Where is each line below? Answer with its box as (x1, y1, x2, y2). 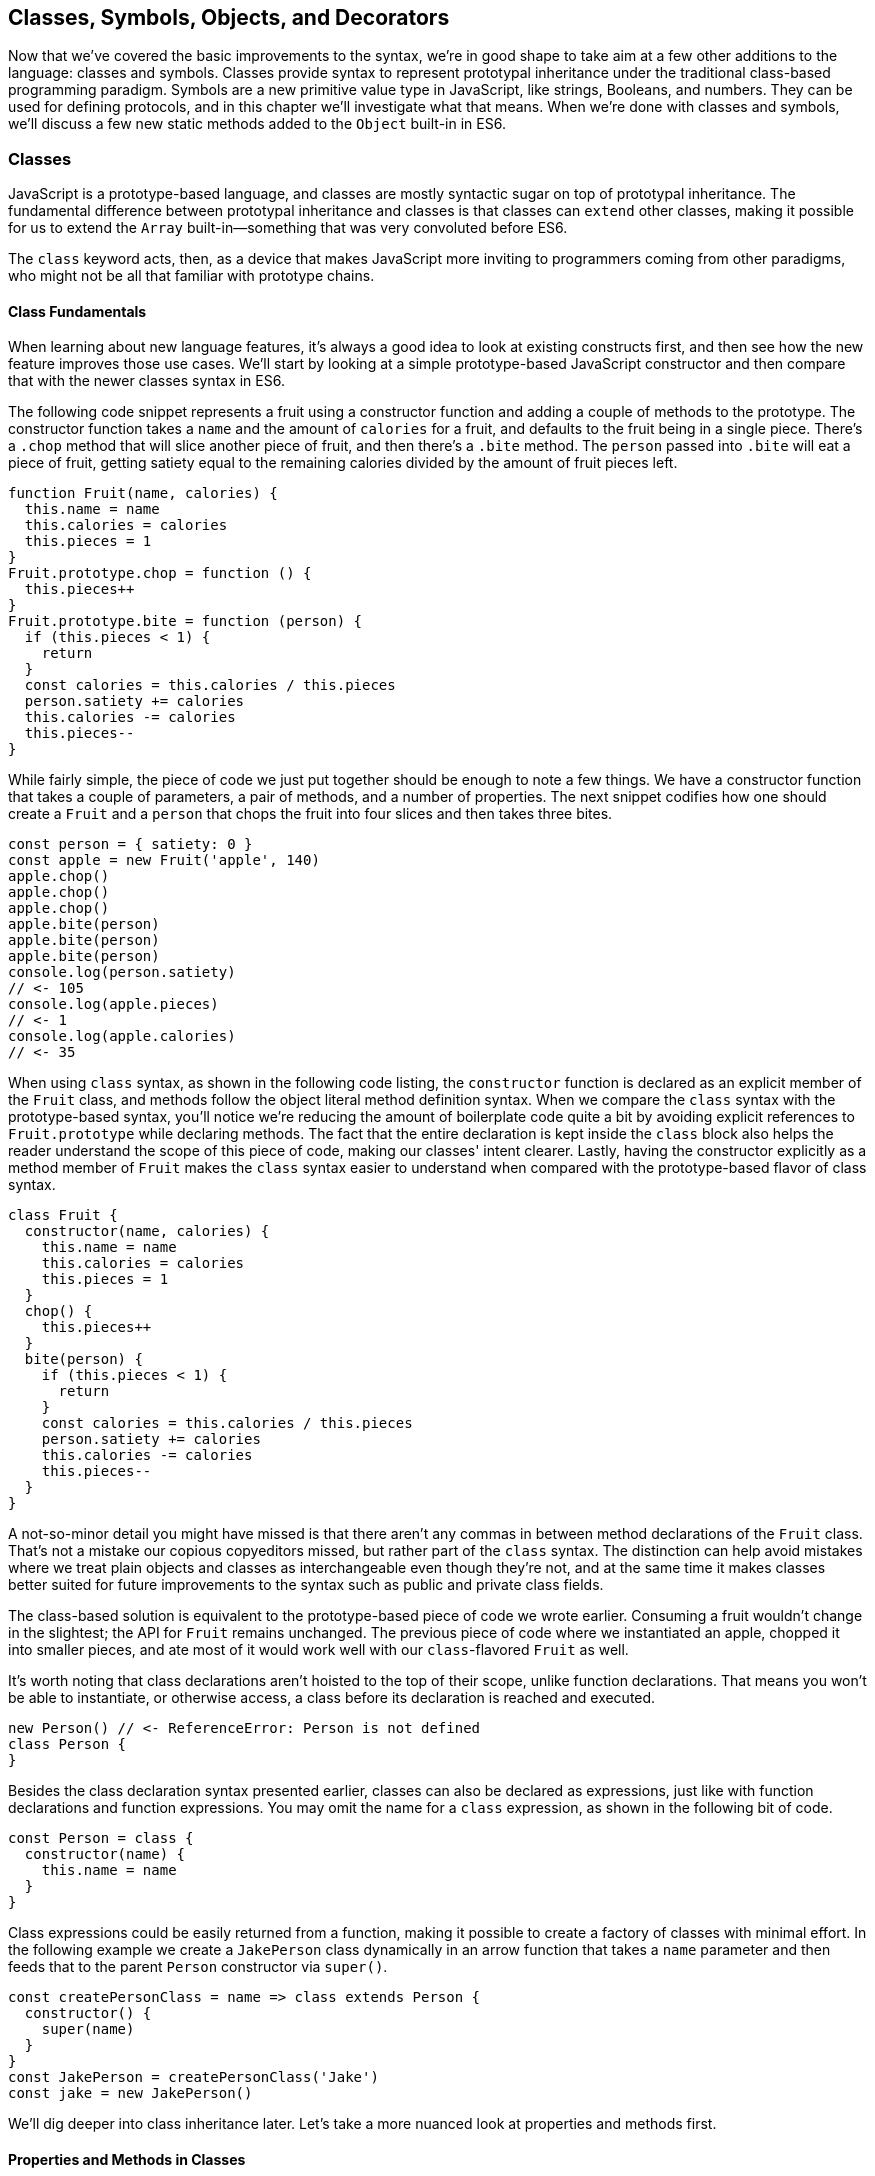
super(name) (41, 2021, 135, 2038)
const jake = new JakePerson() (8, 2085, 253, 2102)
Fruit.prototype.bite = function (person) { (8, 613, 363, 630)
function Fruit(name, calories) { (8, 485, 278, 502)
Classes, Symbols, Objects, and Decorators (8, 5, 450, 30)
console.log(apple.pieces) (8, 996, 219, 1013)
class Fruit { (8, 1207, 118, 1224)
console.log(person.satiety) (8, 964, 236, 981)
